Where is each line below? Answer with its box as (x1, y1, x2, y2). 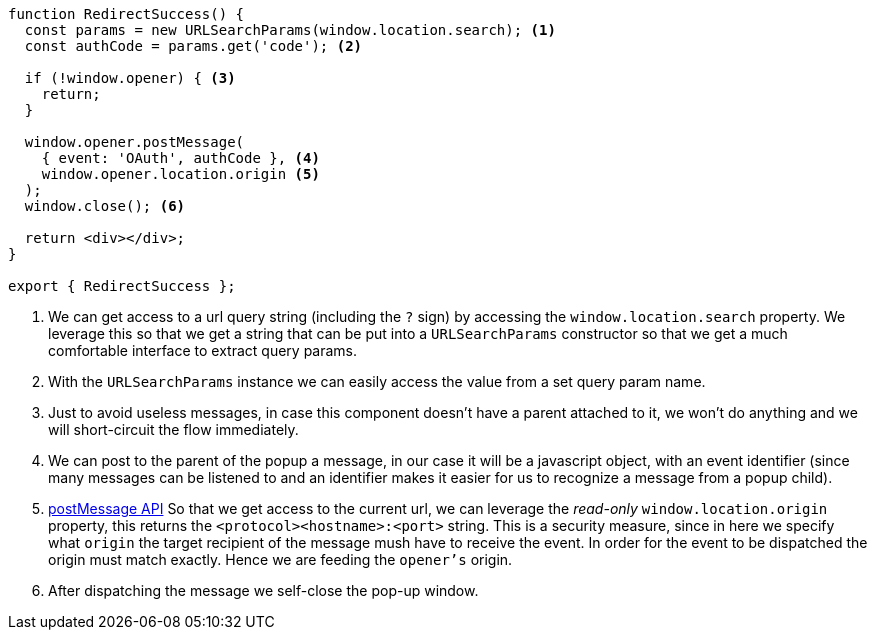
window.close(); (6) (24, 198, 186, 214)
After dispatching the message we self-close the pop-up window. (48, 582, 479, 599)
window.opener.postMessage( (24, 134, 245, 150)
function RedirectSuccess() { (8, 6, 245, 22)
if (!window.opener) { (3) (24, 70, 236, 86)
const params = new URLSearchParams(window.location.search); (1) (24, 22, 556, 38)
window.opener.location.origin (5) (41, 166, 320, 182)
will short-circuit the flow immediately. (48, 421, 299, 438)
